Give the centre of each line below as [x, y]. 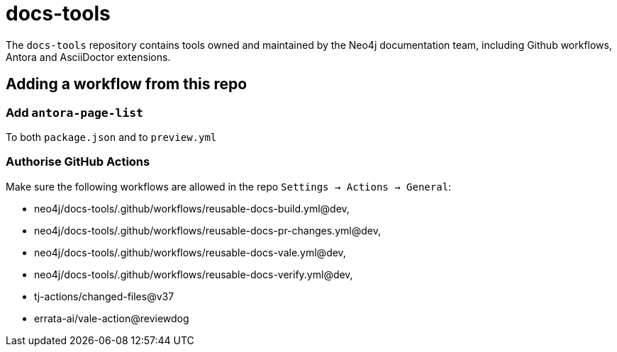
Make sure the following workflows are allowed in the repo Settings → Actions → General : [229, 186]
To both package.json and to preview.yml [111, 137]
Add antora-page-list [74, 112]
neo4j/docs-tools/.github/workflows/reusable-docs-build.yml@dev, [192, 208]
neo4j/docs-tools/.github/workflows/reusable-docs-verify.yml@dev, [194, 274]
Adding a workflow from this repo [127, 84]
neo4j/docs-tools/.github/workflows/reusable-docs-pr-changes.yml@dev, [207, 230]
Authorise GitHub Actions [78, 162]
